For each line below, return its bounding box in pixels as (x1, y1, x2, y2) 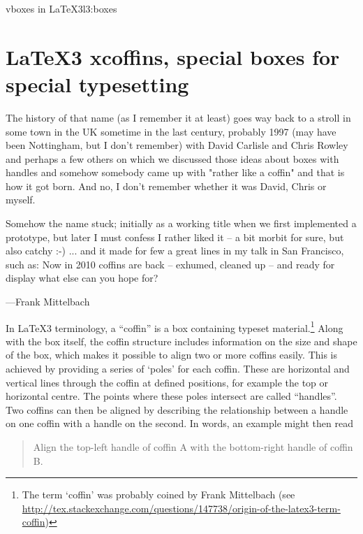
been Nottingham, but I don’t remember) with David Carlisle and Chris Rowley (6, 138, 348, 152)
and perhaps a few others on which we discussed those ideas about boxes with (6, 151, 339, 166)
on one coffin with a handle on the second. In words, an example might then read (6, 416, 353, 431)
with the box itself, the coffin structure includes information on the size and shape (6, 333, 357, 348)
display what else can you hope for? (6, 270, 158, 285)
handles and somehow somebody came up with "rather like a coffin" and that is (6, 165, 345, 180)
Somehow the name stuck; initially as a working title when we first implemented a (6, 216, 357, 231)
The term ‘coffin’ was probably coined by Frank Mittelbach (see (22, 487, 295, 502)
